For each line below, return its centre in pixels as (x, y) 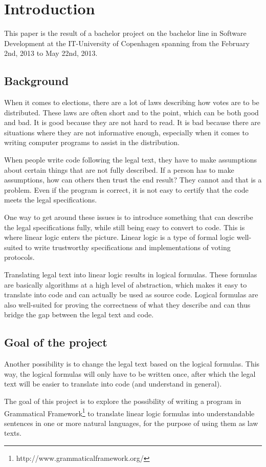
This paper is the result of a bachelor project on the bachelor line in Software (125, 33)
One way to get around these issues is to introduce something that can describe (129, 217)
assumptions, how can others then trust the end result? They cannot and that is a (133, 180)
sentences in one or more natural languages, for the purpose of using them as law (131, 423)
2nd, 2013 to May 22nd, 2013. (51, 53)
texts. (13, 433)
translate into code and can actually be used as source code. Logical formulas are (131, 295)
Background (37, 81)
